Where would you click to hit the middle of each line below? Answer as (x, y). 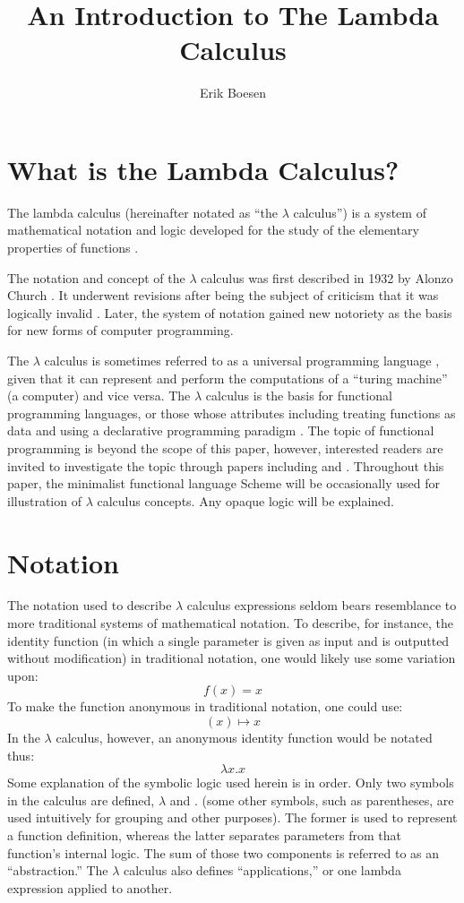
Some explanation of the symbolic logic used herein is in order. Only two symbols (231, 783)
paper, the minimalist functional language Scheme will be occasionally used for (223, 483)
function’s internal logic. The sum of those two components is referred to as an (223, 852)
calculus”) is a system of (360, 212)
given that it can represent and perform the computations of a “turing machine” (228, 378)
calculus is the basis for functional (299, 396)
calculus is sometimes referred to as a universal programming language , (242, 360)
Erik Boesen (232, 93)
